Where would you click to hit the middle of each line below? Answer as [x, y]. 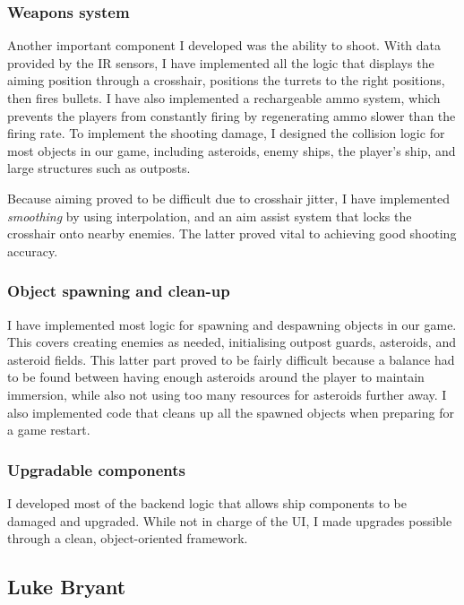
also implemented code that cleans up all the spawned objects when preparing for [231, 412]
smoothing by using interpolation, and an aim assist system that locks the [210, 216]
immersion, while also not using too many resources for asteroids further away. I [227, 394]
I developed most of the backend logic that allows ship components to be [207, 502]
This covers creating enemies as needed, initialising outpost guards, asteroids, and [232, 342]
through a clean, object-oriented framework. [128, 538]
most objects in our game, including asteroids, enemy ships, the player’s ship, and [232, 150]
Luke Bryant [67, 587]
